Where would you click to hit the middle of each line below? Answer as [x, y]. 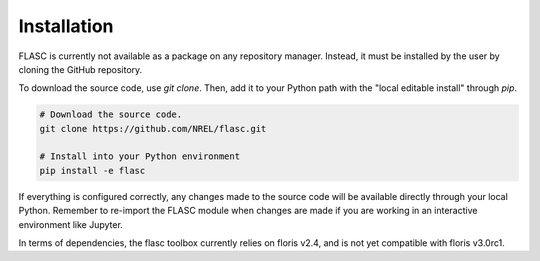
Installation [66, 26]
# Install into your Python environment [139, 156]
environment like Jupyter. [71, 224]
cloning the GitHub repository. [80, 69]
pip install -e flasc [92, 170]
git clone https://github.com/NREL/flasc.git [153, 128]
